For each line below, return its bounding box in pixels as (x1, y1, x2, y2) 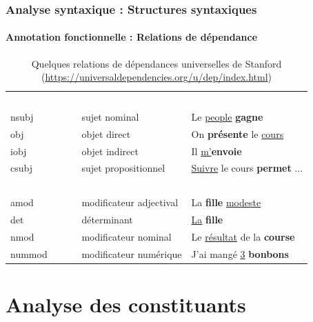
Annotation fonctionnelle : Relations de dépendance (6, 30, 258, 44)
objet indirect (81, 143, 139, 158)
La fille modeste (191, 195, 261, 210)
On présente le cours (191, 126, 284, 141)
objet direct (81, 126, 131, 141)
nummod (10, 246, 48, 261)
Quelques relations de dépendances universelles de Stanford (31, 56, 282, 70)
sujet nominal (81, 109, 139, 123)
